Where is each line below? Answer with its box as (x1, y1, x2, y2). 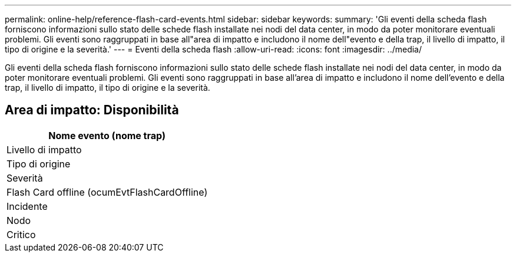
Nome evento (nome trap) (48, 129, 166, 141)
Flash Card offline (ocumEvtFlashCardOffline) (6, 186, 208, 198)
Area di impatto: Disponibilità (5, 103, 179, 118)
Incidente (6, 200, 48, 212)
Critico (6, 228, 36, 240)
